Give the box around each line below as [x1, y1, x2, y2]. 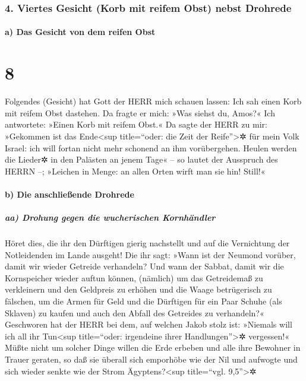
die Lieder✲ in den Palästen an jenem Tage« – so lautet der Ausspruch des [5, 153, 278, 166]
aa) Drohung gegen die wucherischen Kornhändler [5, 211, 216, 224]
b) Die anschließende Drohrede [5, 188, 134, 200]
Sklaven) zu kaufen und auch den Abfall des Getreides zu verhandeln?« [5, 306, 264, 319]
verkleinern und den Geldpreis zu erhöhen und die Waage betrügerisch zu [5, 283, 272, 296]
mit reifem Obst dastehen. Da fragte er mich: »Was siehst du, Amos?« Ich [5, 106, 275, 119]
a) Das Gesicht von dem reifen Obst [5, 26, 156, 38]
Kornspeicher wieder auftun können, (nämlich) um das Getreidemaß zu [5, 271, 263, 284]
